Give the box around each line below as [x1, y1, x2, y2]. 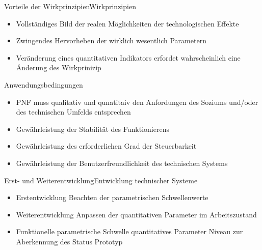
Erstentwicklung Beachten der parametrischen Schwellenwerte [16, 192, 208, 203]
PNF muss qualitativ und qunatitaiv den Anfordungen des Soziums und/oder [16, 96, 258, 107]
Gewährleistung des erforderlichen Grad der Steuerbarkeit [16, 141, 197, 151]
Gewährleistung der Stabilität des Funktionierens [16, 123, 169, 134]
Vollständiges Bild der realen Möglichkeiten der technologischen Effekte [16, 18, 239, 29]
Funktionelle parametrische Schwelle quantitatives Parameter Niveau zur [16, 226, 243, 237]
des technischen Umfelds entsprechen [16, 106, 131, 117]
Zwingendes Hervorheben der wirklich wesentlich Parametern [16, 35, 206, 46]
